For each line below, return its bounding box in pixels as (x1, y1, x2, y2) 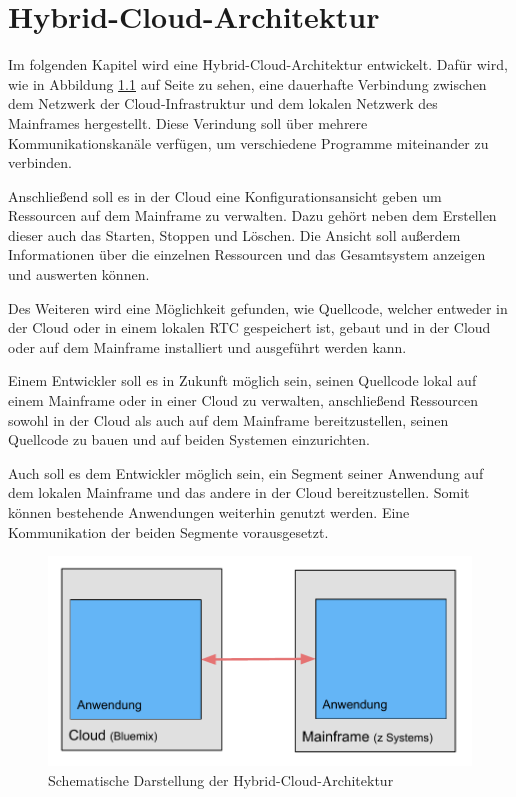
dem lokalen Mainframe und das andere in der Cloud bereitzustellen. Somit (8, 482, 470, 503)
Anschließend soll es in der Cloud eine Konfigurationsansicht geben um (8, 185, 442, 206)
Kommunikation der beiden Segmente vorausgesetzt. (8, 521, 329, 542)
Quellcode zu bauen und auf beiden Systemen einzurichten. (8, 429, 370, 450)
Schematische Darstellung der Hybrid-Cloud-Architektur (48, 769, 394, 790)
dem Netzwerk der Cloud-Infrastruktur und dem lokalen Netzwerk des (8, 93, 438, 114)
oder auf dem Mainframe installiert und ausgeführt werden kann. (8, 336, 407, 357)
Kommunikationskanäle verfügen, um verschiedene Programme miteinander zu (8, 132, 489, 153)
